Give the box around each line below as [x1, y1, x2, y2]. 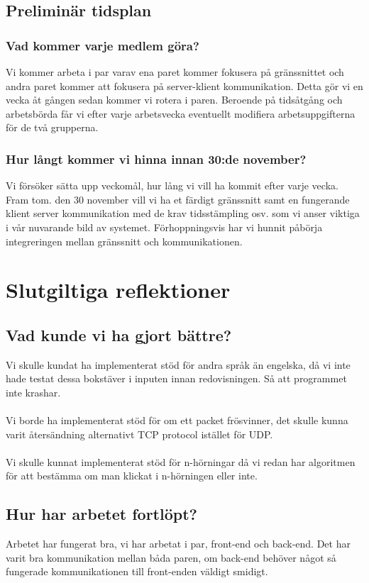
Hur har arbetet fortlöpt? [6, 503, 197, 525]
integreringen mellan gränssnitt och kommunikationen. [6, 233, 243, 248]
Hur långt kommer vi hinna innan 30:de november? [6, 150, 307, 167]
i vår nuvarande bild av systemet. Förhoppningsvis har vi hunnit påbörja [6, 219, 323, 234]
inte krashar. [6, 384, 61, 399]
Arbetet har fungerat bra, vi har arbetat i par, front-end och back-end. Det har [6, 536, 351, 551]
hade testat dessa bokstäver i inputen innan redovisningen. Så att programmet [6, 371, 347, 386]
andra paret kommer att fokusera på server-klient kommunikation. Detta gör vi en [6, 78, 363, 93]
